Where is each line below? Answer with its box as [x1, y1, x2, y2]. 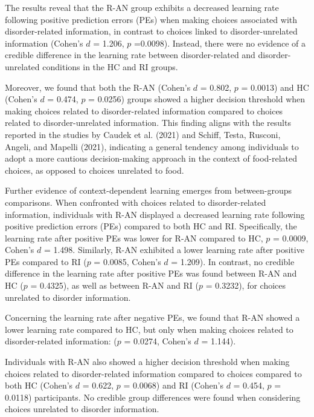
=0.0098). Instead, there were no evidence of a [133, 36, 306, 49]
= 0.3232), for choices [205, 279, 286, 292]
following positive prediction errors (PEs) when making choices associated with [5, 13, 298, 25]
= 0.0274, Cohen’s [124, 335, 191, 347]
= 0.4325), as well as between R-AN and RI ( [30, 279, 199, 292]
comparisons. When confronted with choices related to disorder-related [5, 195, 266, 208]
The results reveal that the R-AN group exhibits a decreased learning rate [5, 1, 279, 13]
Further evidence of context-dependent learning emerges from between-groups [5, 184, 292, 197]
